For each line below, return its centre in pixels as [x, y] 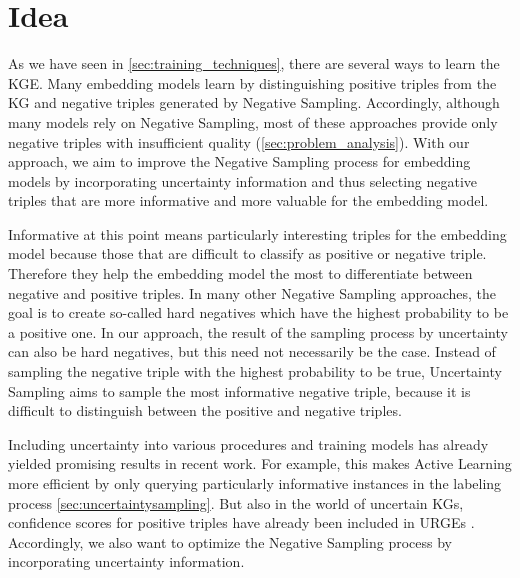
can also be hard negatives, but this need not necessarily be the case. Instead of [252, 351]
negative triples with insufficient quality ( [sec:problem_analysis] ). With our [239, 141]
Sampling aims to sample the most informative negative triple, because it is [239, 390]
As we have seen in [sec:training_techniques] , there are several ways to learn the [254, 63]
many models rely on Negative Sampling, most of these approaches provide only [253, 121]
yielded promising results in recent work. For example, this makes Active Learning [260, 463]
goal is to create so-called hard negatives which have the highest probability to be [258, 312]
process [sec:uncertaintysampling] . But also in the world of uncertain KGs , [236, 502]
